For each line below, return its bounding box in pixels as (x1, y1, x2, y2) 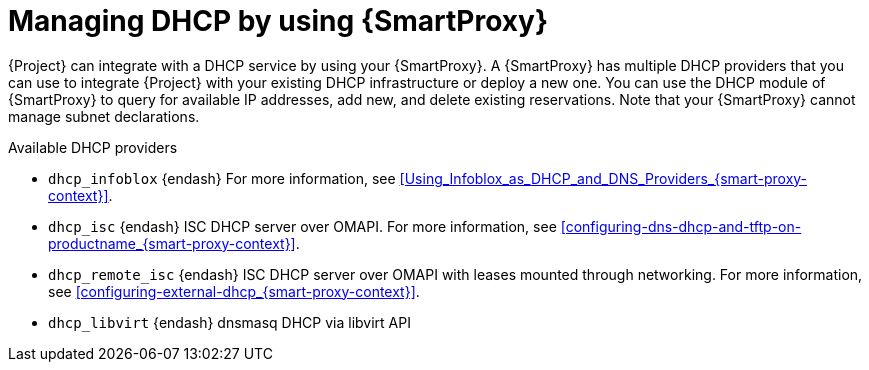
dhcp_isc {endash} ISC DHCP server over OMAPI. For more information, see (48, 217, 557, 235)
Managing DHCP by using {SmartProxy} (8, 4, 549, 38)
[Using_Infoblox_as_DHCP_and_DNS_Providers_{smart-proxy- (399, 169, 808, 187)
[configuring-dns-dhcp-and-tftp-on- (560, 217, 802, 235)
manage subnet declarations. (8, 107, 200, 125)
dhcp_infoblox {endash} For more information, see (48, 169, 396, 187)
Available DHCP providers (8, 138, 178, 156)
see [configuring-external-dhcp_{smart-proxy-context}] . (48, 282, 420, 300)
